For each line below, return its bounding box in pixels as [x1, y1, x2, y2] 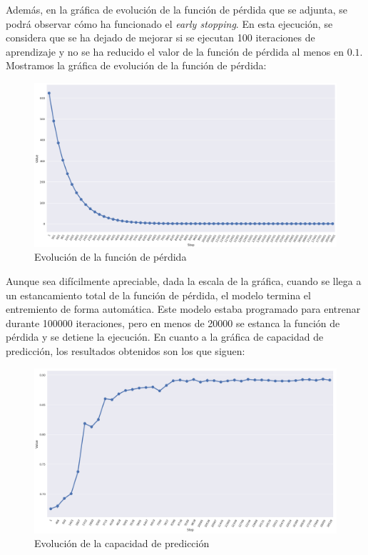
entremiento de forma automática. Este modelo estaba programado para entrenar [6, 301, 361, 316]
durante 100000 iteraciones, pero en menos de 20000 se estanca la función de [6, 315, 340, 330]
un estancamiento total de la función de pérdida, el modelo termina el [6, 287, 311, 302]
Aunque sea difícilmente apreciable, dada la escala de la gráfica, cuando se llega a [6, 273, 362, 288]
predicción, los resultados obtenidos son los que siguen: [6, 343, 245, 358]
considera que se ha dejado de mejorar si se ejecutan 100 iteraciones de [6, 30, 315, 45]
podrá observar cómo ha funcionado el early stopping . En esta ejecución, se [6, 16, 333, 31]
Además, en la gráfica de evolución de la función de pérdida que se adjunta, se [6, 2, 348, 16]
